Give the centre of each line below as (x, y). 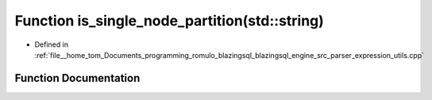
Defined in (52, 44)
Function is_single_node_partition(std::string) (170, 21)
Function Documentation (77, 78)
